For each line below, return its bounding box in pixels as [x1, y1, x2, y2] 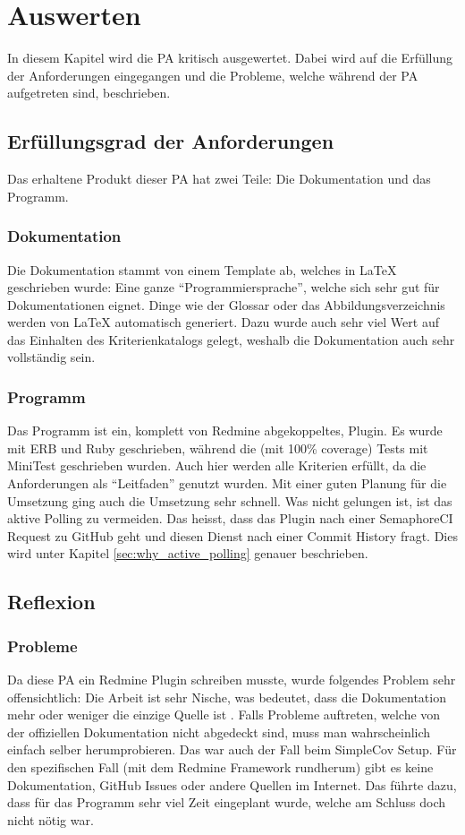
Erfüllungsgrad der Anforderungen [7, 127, 334, 155]
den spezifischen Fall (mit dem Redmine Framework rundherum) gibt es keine [7, 758, 434, 777]
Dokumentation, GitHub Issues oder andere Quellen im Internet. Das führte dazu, [7, 775, 457, 794]
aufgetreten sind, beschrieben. [7, 83, 171, 102]
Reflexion [7, 588, 96, 615]
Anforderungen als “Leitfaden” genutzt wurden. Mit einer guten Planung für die [7, 474, 447, 493]
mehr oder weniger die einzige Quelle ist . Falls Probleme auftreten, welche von [7, 705, 441, 724]
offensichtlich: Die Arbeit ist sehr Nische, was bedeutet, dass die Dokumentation [7, 687, 446, 706]
